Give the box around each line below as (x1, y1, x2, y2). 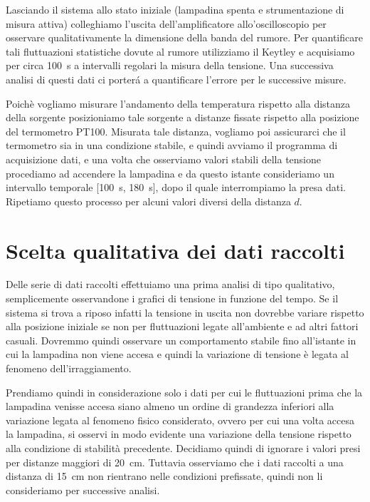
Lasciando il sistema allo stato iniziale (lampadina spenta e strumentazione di (6, 2, 344, 16)
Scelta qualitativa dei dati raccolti (6, 235, 345, 265)
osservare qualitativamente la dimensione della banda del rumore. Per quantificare (6, 30, 363, 45)
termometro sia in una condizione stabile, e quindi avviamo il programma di (6, 138, 338, 153)
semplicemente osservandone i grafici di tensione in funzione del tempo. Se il (6, 291, 339, 306)
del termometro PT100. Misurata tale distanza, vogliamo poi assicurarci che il (6, 123, 346, 138)
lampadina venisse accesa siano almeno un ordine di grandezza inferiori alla (6, 399, 334, 414)
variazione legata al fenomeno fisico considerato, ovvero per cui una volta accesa (6, 412, 354, 427)
